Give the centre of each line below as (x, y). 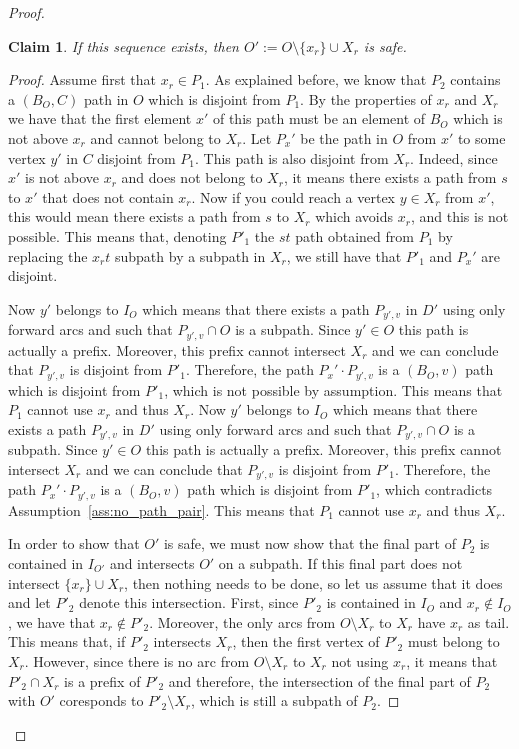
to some (481, 137)
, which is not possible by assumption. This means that (333, 389)
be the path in (344, 137)
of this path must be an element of (319, 118)
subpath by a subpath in (190, 255)
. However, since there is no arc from (137, 660)
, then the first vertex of (306, 641)
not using (360, 660)
